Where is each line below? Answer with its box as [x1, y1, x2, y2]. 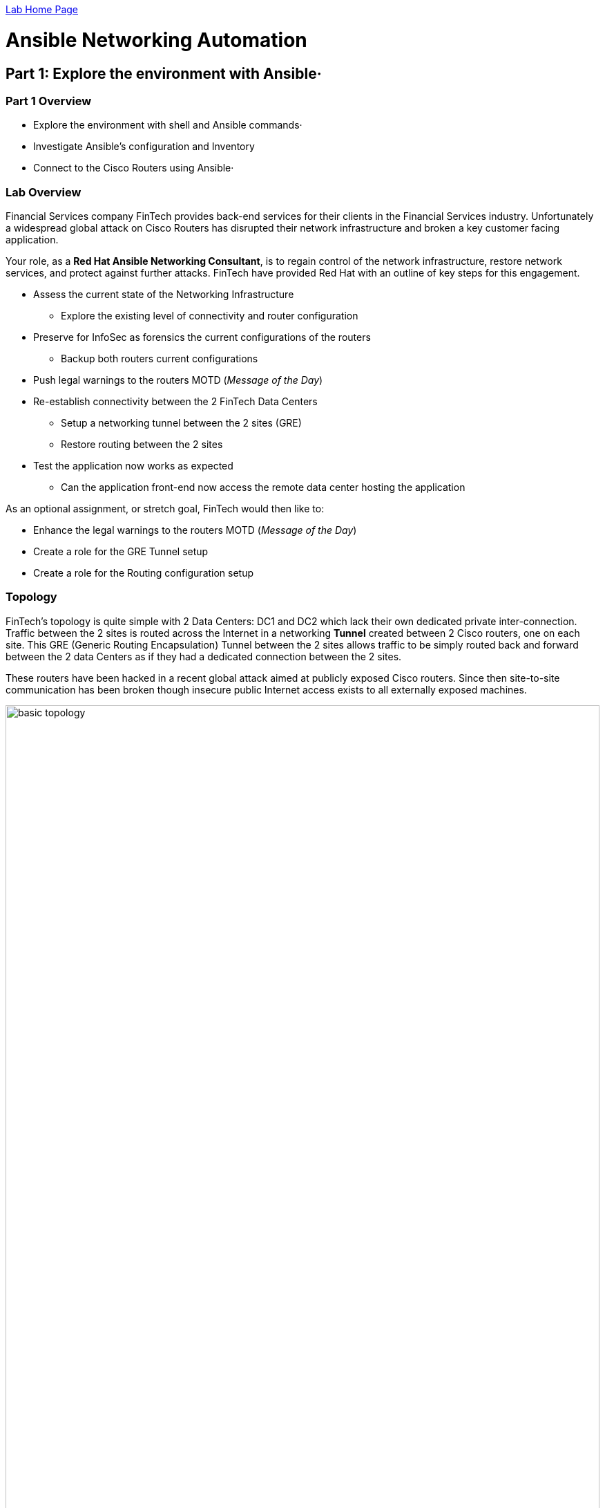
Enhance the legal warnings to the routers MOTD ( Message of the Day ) [33, 524, 357, 537]
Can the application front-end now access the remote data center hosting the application [61, 481, 465, 494]
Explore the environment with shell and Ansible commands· [33, 119, 302, 131]
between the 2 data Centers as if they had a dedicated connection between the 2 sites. [6, 650, 402, 662]
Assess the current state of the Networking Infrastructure [33, 288, 294, 301]
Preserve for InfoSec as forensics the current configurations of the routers [33, 331, 371, 344]
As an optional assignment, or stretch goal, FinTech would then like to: [6, 503, 325, 515]
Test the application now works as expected [33, 460, 233, 472]
